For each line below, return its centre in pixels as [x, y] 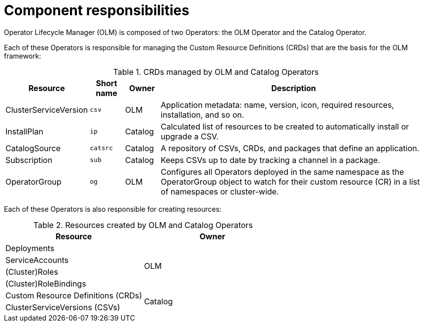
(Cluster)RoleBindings [46, 283]
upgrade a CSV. [190, 136]
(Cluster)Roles [32, 272]
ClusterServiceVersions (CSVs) [63, 307]
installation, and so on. [203, 114]
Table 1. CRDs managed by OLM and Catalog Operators [216, 72]
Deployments [30, 248]
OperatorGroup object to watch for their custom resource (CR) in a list [290, 181]
